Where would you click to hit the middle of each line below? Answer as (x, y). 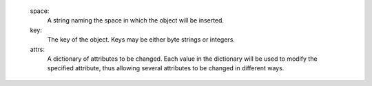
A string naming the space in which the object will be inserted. (135, 20)
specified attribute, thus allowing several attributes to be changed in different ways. (166, 68)
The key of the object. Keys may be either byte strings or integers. (141, 40)
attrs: (37, 49)
